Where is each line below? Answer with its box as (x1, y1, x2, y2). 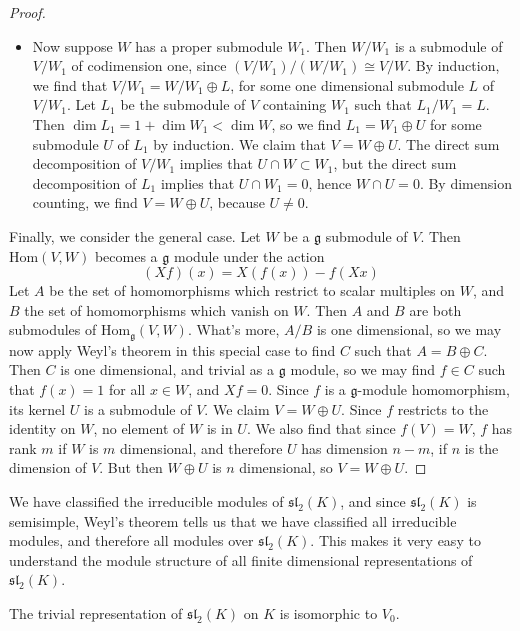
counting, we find (32, 192, 138, 213)
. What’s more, (187, 319, 280, 340)
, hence (308, 172, 352, 193)
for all (109, 378, 146, 399)
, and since (340, 490, 406, 511)
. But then (99, 457, 163, 478)
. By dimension (419, 172, 512, 193)
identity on (9, 418, 76, 439)
